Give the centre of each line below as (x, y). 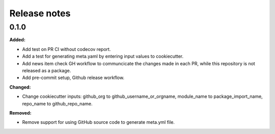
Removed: (20, 113)
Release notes (40, 13)
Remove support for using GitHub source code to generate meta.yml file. (99, 122)
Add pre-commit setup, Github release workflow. (73, 78)
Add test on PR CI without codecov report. (66, 49)
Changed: (20, 87)
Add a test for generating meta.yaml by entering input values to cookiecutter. (103, 57)
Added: (17, 40)
